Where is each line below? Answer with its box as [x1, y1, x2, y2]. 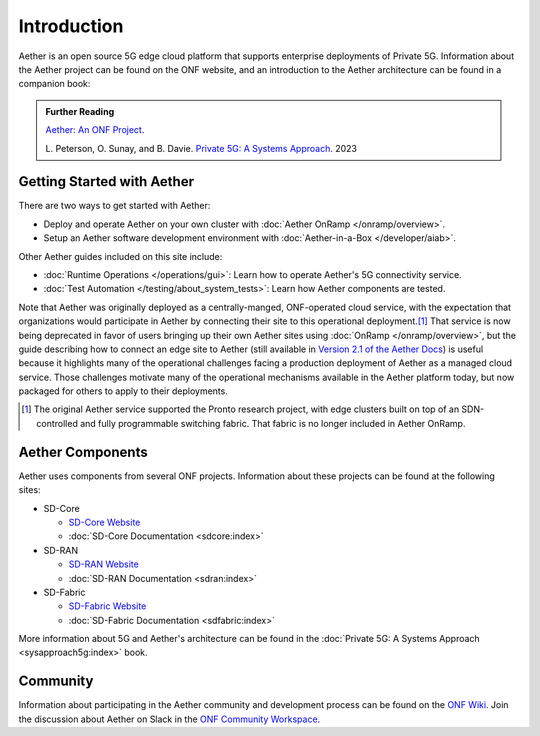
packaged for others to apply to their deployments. [18, 385, 229, 397]
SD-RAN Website [68, 558, 139, 570]
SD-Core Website [68, 516, 141, 528]
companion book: [18, 78, 91, 90]
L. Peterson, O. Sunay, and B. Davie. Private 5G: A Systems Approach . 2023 [45, 142, 357, 154]
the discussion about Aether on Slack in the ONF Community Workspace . [18, 713, 321, 725]
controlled [36, 417, 79, 429]
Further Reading [45, 105, 115, 117]
